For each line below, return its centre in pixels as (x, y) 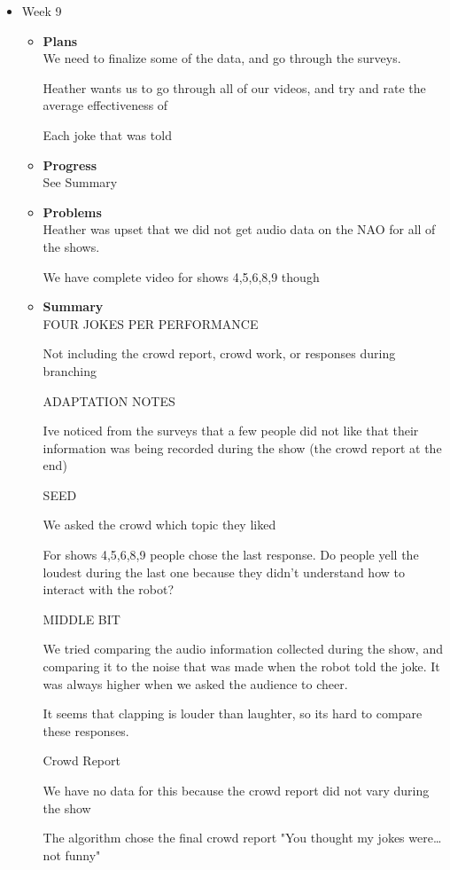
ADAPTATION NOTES (109, 400)
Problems (72, 212)
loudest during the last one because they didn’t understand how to (224, 572)
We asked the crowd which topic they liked (159, 525)
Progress (70, 165)
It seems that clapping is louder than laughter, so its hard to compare (233, 713)
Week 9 (42, 11)
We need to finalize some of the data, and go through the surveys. (222, 58)
